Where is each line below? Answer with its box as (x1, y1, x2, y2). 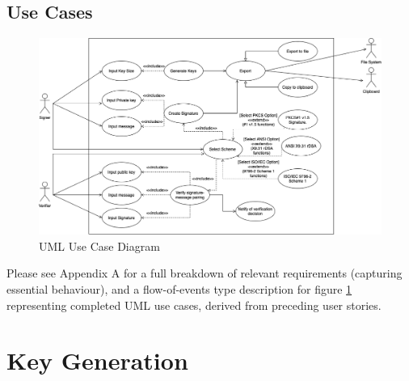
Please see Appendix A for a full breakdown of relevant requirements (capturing (6, 265, 403, 282)
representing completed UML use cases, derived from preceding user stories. (6, 296, 382, 313)
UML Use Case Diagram (39, 237, 160, 254)
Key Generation (6, 344, 188, 377)
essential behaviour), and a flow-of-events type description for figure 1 (6, 281, 352, 298)
